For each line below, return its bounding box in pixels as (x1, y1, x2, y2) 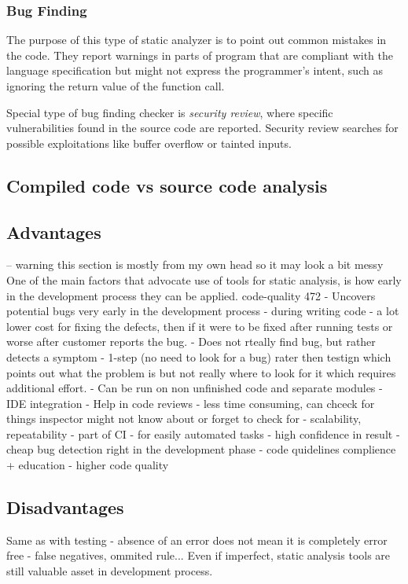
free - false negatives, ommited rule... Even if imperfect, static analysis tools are (6, 547, 391, 564)
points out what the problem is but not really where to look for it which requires (6, 364, 396, 380)
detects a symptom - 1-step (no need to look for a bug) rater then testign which (6, 348, 391, 365)
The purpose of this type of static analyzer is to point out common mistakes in (6, 31, 387, 48)
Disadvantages (6, 495, 124, 520)
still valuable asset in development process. (6, 563, 213, 579)
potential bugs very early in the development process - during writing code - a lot (6, 303, 399, 319)
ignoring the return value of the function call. (6, 78, 225, 94)
